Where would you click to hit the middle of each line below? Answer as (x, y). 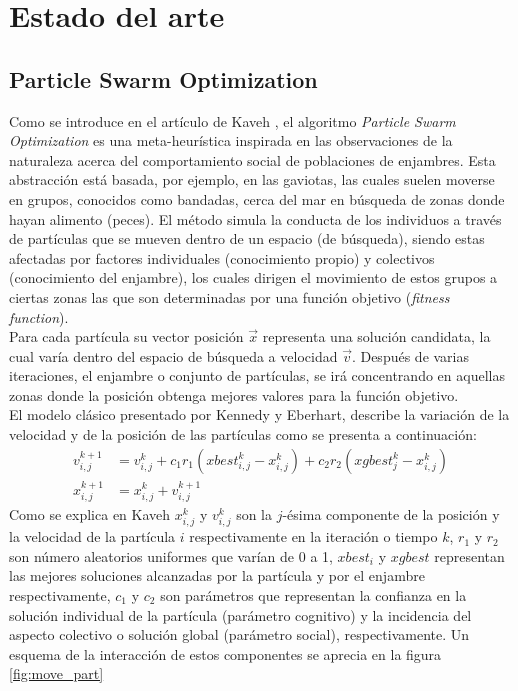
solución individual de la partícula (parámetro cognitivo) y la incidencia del (240, 614)
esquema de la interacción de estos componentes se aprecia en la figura (225, 653)
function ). (39, 316)
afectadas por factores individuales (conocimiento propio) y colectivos (222, 257)
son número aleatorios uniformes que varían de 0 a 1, (171, 555)
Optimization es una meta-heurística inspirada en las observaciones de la (231, 140)
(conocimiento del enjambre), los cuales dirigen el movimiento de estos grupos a (253, 277)
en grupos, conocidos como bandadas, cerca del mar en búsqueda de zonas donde (257, 198)
